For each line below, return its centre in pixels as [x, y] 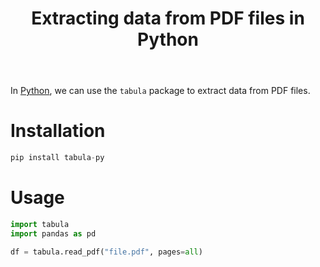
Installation [58, 131]
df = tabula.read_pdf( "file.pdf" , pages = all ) [106, 252]
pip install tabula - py [57, 158]
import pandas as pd [53, 233]
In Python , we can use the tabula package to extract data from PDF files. [160, 91]
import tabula [40, 224]
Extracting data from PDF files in [168, 18]
